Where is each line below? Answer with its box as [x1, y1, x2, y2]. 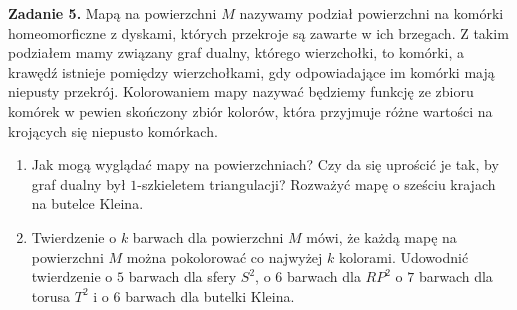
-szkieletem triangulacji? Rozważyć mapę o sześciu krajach [137, 173, 496, 194]
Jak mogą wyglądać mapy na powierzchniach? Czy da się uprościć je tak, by [31, 154, 499, 175]
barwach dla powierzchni [132, 226, 284, 247]
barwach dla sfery [128, 266, 237, 287]
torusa [31, 285, 71, 306]
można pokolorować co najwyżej [126, 246, 323, 267]
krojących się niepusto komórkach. [8, 120, 218, 141]
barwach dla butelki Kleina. [125, 285, 295, 306]
